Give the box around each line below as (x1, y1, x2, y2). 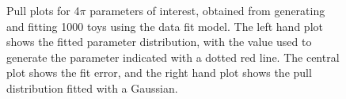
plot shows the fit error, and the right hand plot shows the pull (6, 64, 312, 81)
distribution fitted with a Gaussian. (6, 79, 178, 96)
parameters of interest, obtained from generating (89, 2, 325, 18)
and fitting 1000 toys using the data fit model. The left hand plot (6, 17, 323, 34)
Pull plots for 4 (6, 2, 80, 18)
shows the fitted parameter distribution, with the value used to (6, 33, 312, 50)
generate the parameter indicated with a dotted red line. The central (6, 48, 340, 65)
